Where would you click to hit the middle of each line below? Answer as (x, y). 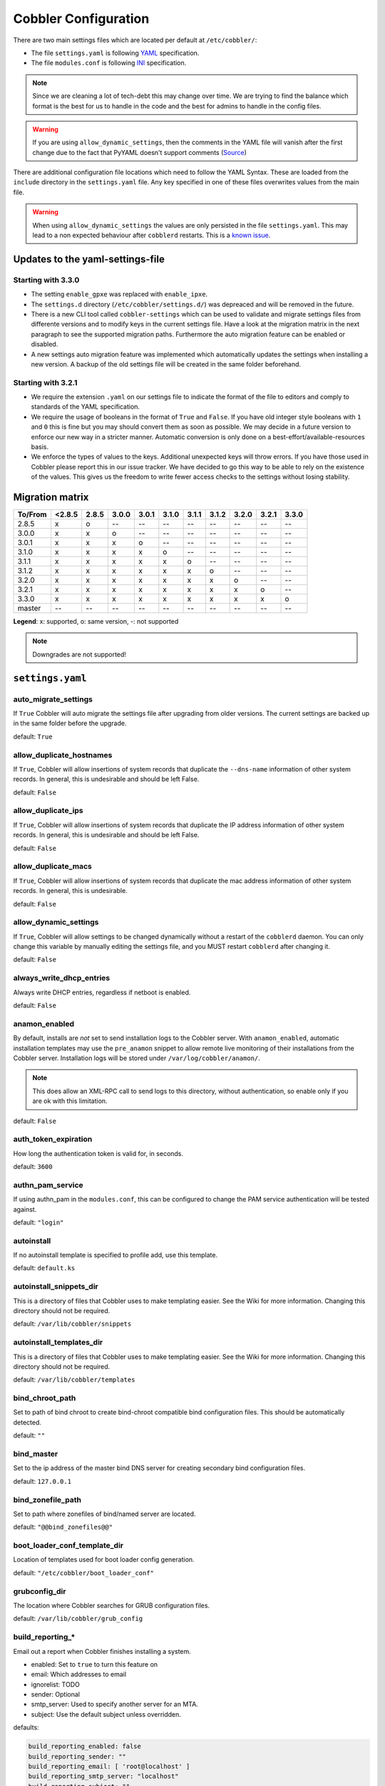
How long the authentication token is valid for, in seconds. (98, 1153)
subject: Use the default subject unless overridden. (106, 1714)
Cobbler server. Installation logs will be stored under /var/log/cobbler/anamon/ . (137, 1058)
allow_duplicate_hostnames (63, 755)
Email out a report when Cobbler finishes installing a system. (102, 1651)
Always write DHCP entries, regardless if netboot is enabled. (102, 992)
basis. (40, 447)
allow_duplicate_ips (48, 811)
